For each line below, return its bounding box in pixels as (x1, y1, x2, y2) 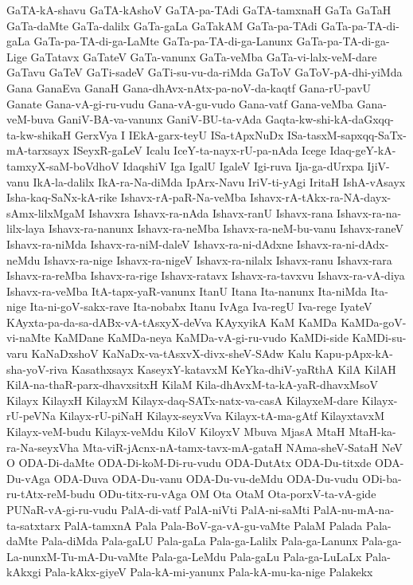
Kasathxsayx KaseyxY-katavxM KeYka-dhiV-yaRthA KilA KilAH (71, 360, 396, 377)
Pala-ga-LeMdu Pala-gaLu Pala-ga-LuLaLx (151, 548, 362, 564)
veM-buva (6, 111, 54, 128)
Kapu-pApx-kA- (314, 345, 394, 362)
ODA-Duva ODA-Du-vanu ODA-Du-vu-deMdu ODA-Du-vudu (53, 469, 359, 486)
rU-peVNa (6, 407, 56, 424)
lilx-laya (6, 220, 45, 237)
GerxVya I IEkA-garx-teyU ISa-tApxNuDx (75, 126, 284, 143)
